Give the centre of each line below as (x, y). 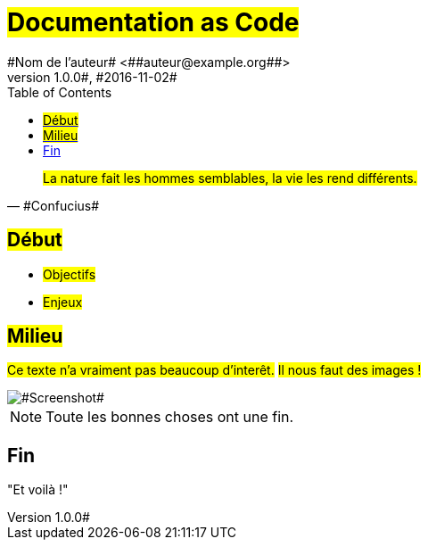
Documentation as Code (153, 22)
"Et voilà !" (38, 490)
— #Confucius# (53, 205)
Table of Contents (60, 92)
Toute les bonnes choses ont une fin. (170, 417)
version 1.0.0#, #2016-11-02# (92, 77)
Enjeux (63, 302)
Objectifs (70, 274)
